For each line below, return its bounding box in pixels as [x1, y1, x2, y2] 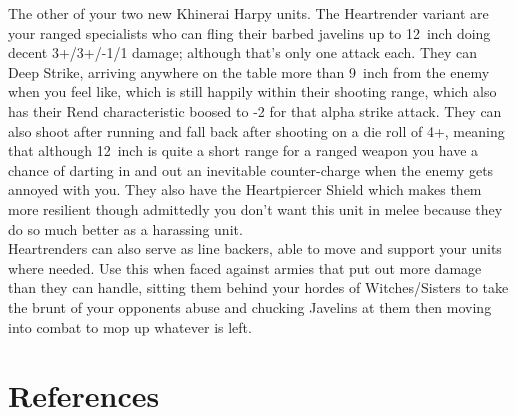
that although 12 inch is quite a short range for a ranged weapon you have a [8, 140, 479, 161]
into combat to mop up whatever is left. [8, 316, 252, 337]
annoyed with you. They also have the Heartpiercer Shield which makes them [8, 179, 482, 200]
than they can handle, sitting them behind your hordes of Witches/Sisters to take [8, 277, 509, 298]
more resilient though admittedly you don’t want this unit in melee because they [8, 198, 503, 219]
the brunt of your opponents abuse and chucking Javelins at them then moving [8, 296, 492, 317]
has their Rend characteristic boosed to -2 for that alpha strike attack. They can [8, 100, 502, 121]
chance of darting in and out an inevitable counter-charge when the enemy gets [8, 159, 494, 180]
